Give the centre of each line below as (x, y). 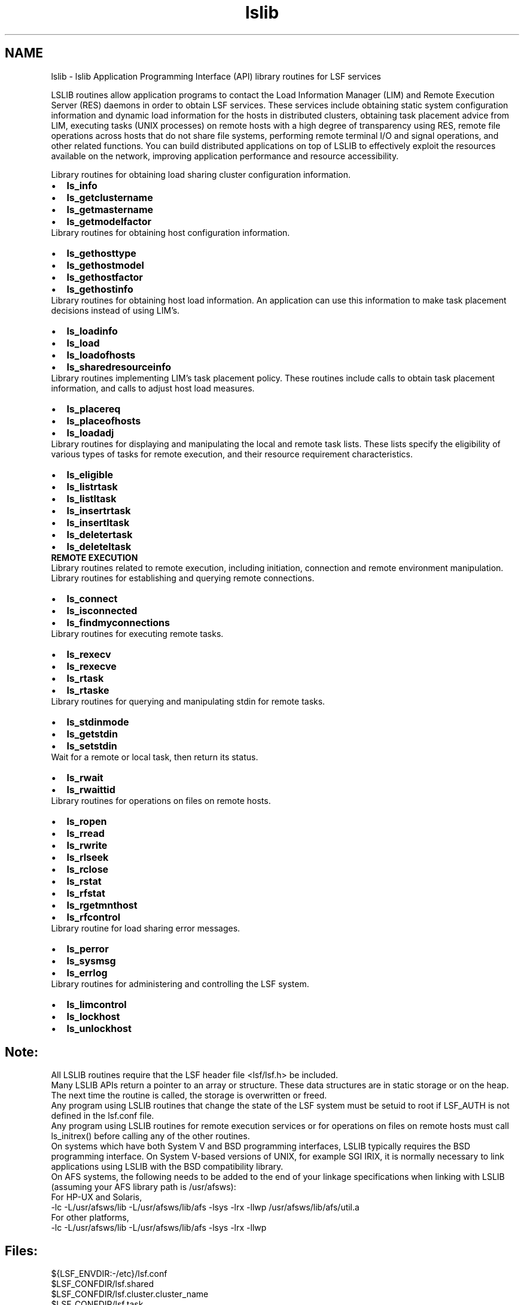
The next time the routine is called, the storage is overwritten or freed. (189, 1095)
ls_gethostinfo (100, 289)
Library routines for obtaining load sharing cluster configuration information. (201, 174)
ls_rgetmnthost (102, 905)
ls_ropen (87, 821)
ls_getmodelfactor (109, 221)
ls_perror (88, 949)
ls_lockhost (93, 1016)
